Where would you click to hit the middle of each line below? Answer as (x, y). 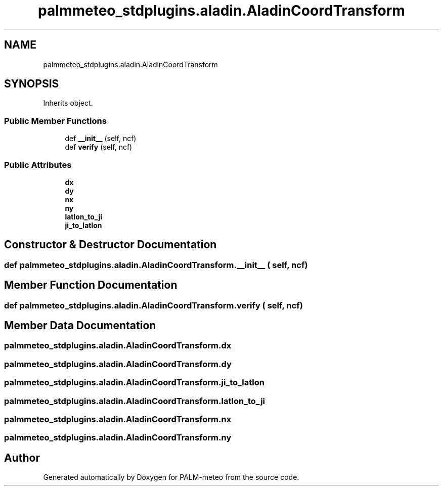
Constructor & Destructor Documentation (110, 245)
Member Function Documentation (91, 285)
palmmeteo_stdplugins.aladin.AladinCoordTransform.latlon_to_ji (135, 401)
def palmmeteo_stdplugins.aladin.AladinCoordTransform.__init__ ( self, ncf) (156, 265)
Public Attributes (38, 165)
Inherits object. (68, 103)
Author (22, 458)
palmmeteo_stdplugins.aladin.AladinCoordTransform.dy (118, 364)
